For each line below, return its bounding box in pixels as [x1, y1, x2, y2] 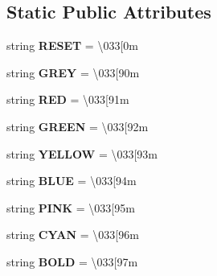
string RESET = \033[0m [6, 37, 138, 54]
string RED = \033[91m [6, 91, 129, 108]
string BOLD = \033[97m [6, 253, 138, 270]
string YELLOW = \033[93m [6, 145, 158, 162]
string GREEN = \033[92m [6, 117, 149, 134]
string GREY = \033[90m [6, 64, 140, 80]
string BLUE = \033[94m [6, 172, 137, 189]
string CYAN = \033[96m [6, 226, 139, 243]
